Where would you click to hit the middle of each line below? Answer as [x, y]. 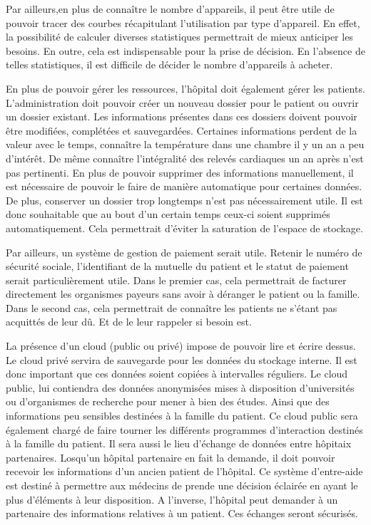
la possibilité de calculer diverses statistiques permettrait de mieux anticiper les [179, 37]
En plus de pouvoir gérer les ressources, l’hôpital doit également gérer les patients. [185, 88]
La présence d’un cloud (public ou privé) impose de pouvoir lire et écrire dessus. [181, 346]
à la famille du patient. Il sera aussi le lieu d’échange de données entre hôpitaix [179, 443]
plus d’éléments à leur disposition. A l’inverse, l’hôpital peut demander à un [172, 499]
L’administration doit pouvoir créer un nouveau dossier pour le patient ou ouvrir [182, 102]
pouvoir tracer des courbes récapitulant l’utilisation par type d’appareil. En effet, [183, 22]
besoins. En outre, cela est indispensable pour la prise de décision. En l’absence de [185, 50]
